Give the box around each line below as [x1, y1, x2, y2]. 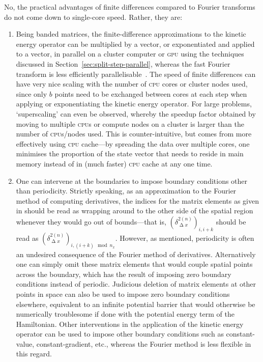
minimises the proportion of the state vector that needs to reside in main [16, 148, 244, 159]
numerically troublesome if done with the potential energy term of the [16, 309, 235, 319]
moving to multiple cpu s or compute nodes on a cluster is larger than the [16, 118, 244, 129]
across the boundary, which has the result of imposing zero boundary [16, 268, 231, 279]
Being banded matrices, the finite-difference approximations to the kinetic [16, 29, 246, 39]
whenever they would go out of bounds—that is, [16, 216, 166, 227]
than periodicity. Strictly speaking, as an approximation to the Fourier [16, 185, 237, 196]
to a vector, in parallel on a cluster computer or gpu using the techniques [16, 48, 244, 59]
